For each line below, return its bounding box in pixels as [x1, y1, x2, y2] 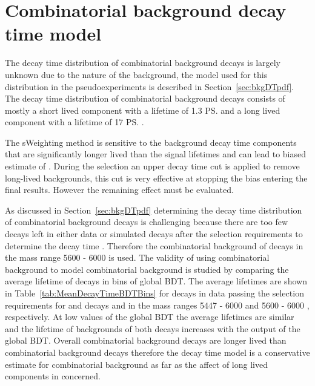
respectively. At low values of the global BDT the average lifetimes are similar [5, 310, 294, 323]
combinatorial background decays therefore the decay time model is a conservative [5, 345, 310, 358]
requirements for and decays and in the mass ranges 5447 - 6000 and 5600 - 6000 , [5, 298, 310, 311]
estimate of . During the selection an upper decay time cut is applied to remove [5, 160, 300, 172]
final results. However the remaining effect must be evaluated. [5, 183, 234, 196]
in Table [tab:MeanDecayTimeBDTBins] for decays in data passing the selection [5, 287, 304, 299]
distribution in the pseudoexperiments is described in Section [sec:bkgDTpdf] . [5, 80, 294, 93]
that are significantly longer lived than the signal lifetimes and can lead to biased [5, 148, 307, 160]
